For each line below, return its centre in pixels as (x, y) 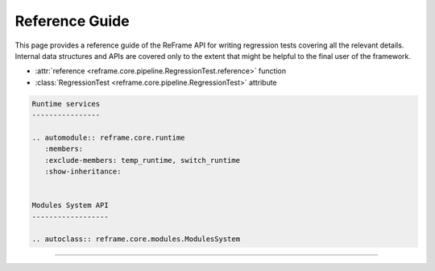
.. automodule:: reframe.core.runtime (108, 138)
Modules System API (70, 205)
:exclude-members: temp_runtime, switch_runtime (143, 160)
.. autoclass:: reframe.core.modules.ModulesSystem (136, 239)
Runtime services (66, 104)
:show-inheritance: (83, 172)
